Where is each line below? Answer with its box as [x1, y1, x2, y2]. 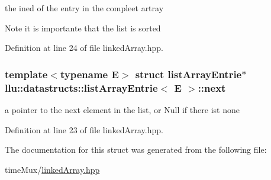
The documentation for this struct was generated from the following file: [5, 143, 267, 156]
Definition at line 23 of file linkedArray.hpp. [5, 123, 163, 136]
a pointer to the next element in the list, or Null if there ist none [5, 103, 240, 115]
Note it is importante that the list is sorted [5, 21, 161, 34]
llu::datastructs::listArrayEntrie [5, 80, 158, 95]
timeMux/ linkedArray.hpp [5, 163, 100, 175]
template [5, 66, 48, 81]
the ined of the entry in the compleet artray [5, 2, 164, 14]
